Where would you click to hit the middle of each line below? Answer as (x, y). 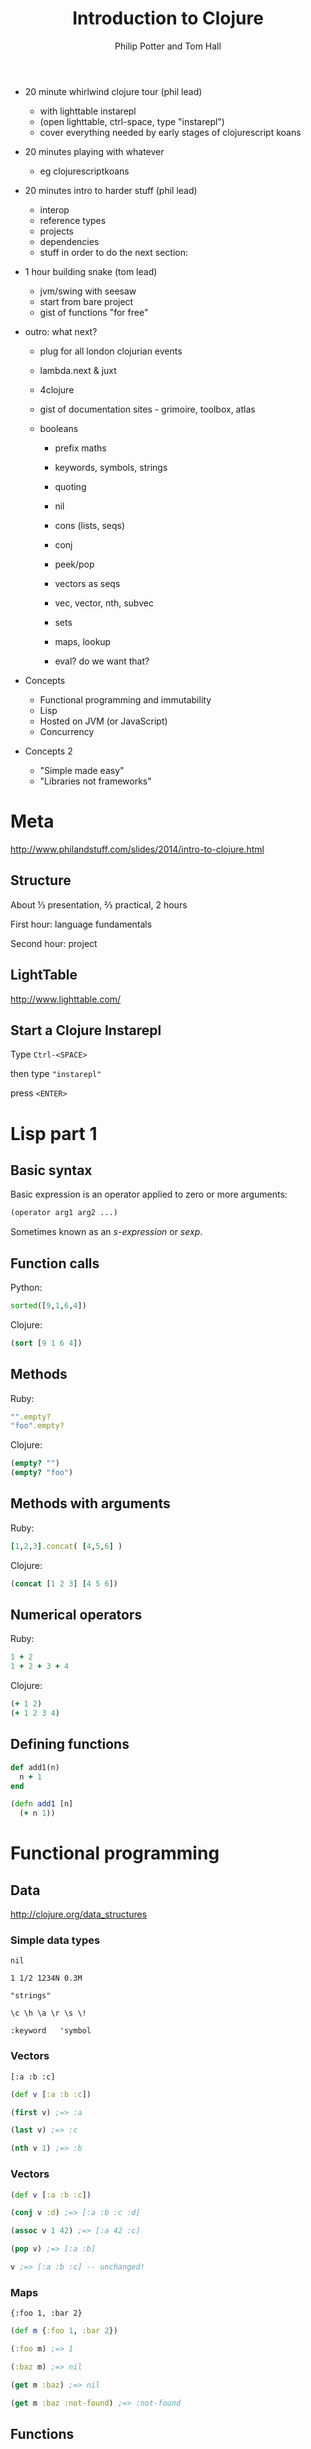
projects (56, 231)
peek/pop (74, 564)
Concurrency (67, 731)
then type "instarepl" (56, 1074)
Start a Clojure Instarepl (86, 1030)
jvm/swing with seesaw (88, 291)
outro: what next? (61, 331)
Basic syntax (51, 1170)
